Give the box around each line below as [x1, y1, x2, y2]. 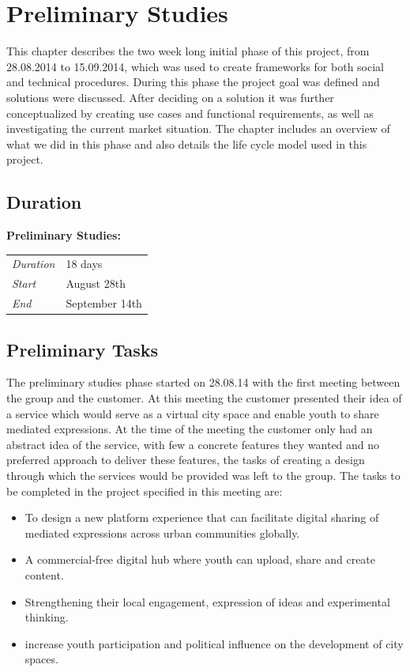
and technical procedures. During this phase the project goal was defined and [6, 74, 380, 90]
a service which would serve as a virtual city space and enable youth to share [6, 405, 379, 421]
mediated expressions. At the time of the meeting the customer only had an [6, 421, 373, 437]
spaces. [24, 651, 58, 667]
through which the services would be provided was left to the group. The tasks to [6, 466, 401, 483]
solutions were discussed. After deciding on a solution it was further [6, 89, 334, 105]
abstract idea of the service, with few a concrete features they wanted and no [6, 436, 380, 452]
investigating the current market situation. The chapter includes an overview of [6, 120, 390, 137]
